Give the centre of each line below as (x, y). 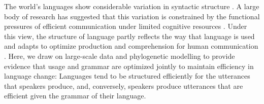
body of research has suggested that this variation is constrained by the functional (132, 16)
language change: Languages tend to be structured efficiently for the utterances (127, 76)
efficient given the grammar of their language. (75, 96)
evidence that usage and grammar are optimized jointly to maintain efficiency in (129, 66)
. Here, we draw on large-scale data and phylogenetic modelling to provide (120, 56)
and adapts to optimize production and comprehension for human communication (131, 46)
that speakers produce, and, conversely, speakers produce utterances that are (124, 85)
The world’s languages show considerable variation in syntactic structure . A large (132, 6)
